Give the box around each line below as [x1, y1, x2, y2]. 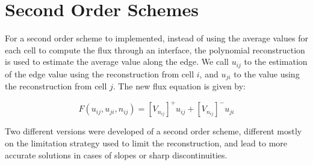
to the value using [234, 67, 300, 80]
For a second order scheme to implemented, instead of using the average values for [5, 32, 308, 44]
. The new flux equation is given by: [113, 80, 246, 92]
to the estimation [244, 55, 308, 68]
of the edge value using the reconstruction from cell [5, 67, 194, 80]
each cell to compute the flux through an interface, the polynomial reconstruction [5, 43, 305, 56]
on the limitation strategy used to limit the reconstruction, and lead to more [5, 136, 287, 149]
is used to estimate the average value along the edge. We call [5, 55, 229, 68]
